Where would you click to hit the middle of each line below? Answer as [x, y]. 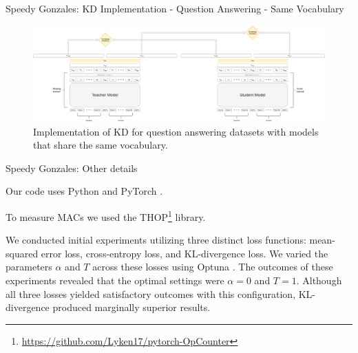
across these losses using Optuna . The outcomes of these [213, 267]
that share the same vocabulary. [101, 145]
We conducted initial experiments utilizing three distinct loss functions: [156, 240]
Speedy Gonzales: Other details [72, 168]
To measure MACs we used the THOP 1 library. [106, 215]
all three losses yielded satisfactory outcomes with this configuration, [151, 293]
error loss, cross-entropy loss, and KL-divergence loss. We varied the [185, 253]
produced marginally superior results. [131, 307]
